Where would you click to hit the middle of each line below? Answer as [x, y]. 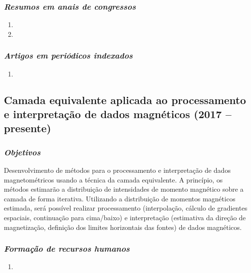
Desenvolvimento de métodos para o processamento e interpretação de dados [117, 170]
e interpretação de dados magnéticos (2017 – [118, 114]
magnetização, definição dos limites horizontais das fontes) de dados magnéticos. [123, 227]
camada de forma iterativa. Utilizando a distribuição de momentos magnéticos [120, 198]
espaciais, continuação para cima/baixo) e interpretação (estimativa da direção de [125, 217]
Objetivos [22, 152]
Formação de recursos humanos [67, 249]
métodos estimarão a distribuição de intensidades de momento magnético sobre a [124, 189]
